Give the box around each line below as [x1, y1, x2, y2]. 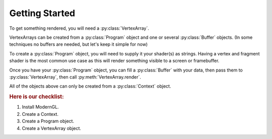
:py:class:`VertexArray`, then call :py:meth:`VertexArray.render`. [9, 74, 141, 80]
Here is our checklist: [9, 93, 64, 100]
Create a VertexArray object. [22, 125, 82, 131]
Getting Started [9, 8, 76, 19]
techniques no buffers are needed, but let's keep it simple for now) [9, 41, 148, 47]
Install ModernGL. [22, 104, 59, 110]
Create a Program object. [22, 118, 75, 124]
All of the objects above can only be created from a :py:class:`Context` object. [9, 83, 171, 89]
